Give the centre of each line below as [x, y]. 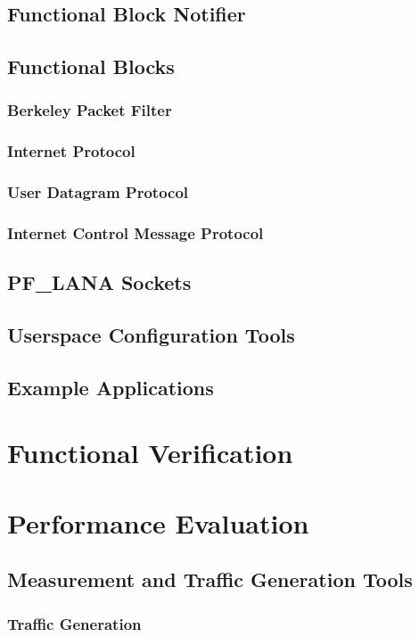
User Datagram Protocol [98, 192]
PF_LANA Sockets [99, 282]
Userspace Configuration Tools [151, 335]
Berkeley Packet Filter [90, 110]
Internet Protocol [71, 151]
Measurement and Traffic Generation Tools [210, 579]
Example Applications [111, 387]
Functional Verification [150, 453]
